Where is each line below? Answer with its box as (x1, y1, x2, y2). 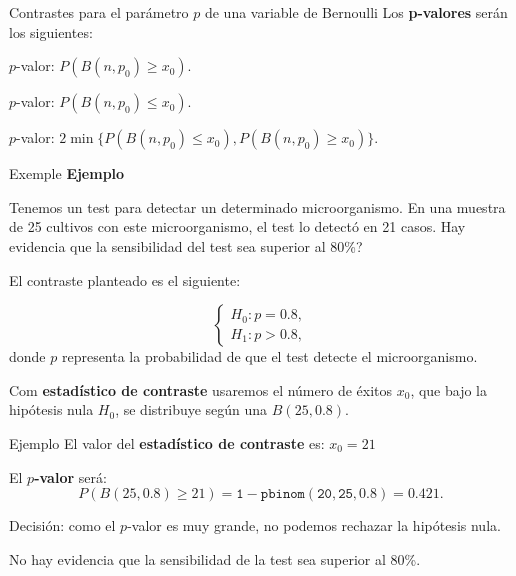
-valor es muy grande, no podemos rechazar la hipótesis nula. (127, 515, 501, 536)
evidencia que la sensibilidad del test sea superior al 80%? (9, 235, 363, 256)
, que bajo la (410, 379, 488, 400)
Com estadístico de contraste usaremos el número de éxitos (9, 379, 393, 400)
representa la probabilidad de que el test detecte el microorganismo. (61, 346, 478, 367)
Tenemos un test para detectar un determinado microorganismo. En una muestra (9, 196, 506, 217)
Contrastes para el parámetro (9, 2, 189, 22)
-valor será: (34, 466, 107, 487)
